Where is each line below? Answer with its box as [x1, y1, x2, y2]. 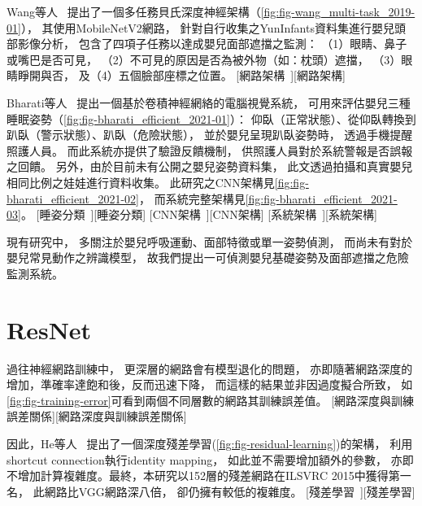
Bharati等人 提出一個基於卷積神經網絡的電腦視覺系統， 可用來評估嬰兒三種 [7, 94, 411, 111]
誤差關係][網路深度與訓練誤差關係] [7, 408, 187, 425]
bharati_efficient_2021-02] [7, 190, 139, 207]
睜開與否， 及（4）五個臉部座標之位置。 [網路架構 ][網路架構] [17, 67, 346, 84]
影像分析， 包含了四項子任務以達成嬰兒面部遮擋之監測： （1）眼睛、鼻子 [17, 35, 407, 52]
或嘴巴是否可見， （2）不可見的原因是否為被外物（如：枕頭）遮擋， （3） [7, 50, 402, 68]
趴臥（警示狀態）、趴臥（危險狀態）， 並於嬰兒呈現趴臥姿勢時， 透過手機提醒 [7, 126, 413, 143]
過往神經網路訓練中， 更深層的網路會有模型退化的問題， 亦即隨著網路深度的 [7, 360, 413, 377]
